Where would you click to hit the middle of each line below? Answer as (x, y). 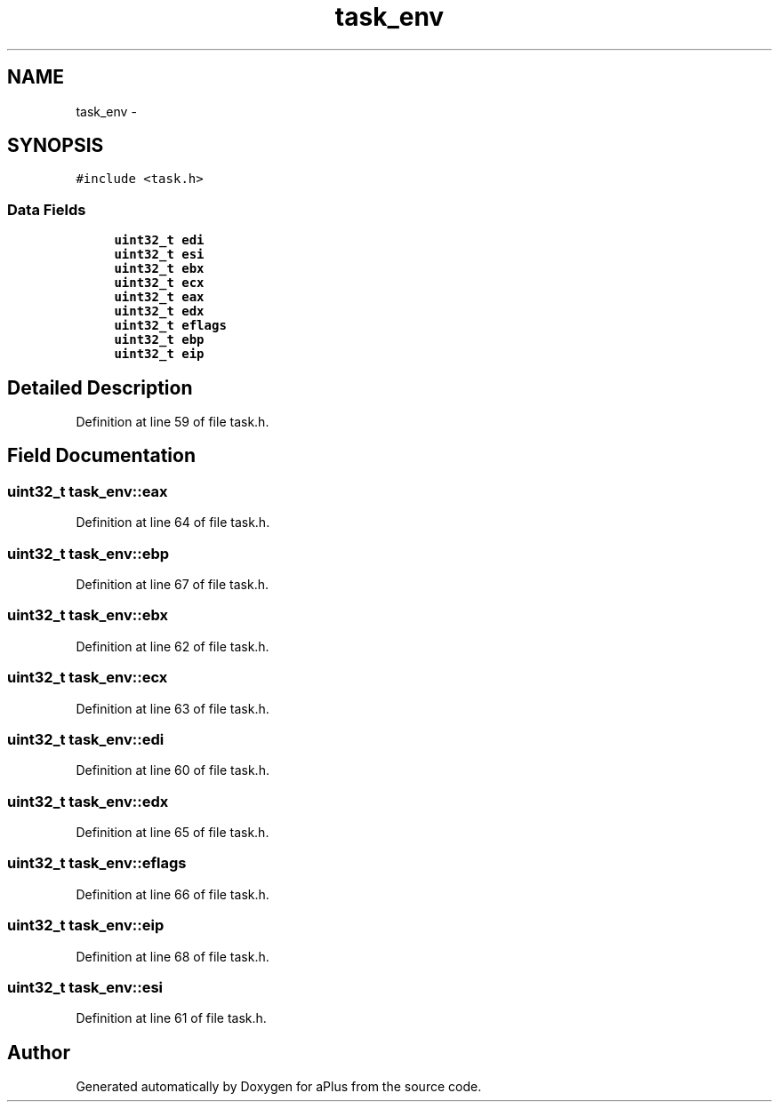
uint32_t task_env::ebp (88, 553)
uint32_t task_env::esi (85, 987)
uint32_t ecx (159, 283)
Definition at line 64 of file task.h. (173, 523)
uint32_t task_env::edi (86, 739)
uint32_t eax (159, 297)
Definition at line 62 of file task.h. (173, 646)
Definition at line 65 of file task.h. (173, 832)
